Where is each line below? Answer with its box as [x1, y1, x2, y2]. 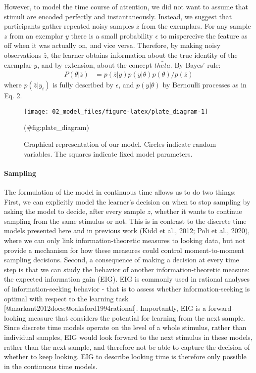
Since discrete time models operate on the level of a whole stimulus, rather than [4, 322, 247, 332]
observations [4, 49, 42, 60]
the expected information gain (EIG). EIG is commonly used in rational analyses [4, 274, 250, 284]
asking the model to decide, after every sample [4, 206, 145, 216]
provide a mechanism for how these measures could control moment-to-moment [4, 245, 244, 255]
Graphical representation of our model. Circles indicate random [24, 139, 216, 149]
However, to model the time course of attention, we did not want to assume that [4, 1, 248, 11]
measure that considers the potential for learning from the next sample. [28, 312, 246, 323]
